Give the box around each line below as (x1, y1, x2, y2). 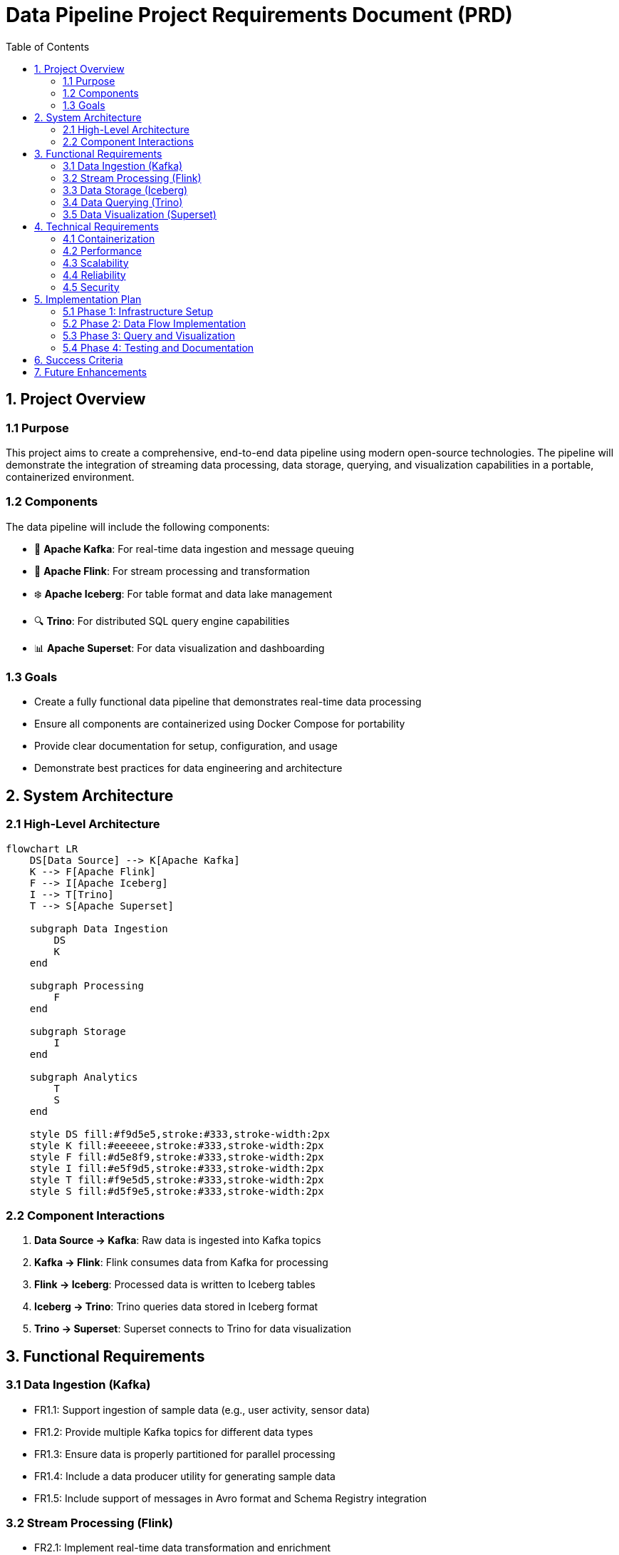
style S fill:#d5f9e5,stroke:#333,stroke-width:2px (29, 1185, 324, 1197)
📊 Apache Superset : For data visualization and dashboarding (34, 641, 325, 654)
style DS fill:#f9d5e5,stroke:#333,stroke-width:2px (29, 1128, 331, 1140)
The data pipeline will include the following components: (6, 520, 270, 533)
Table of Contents (6, 40, 90, 53)
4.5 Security (63, 280, 120, 293)
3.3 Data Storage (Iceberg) (63, 183, 188, 196)
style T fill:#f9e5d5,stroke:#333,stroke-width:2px (29, 1173, 324, 1186)
